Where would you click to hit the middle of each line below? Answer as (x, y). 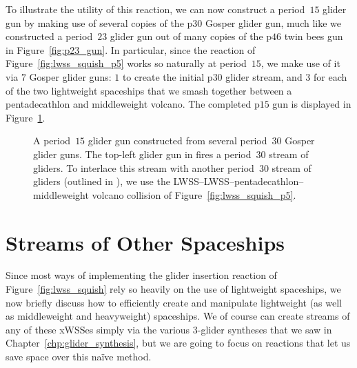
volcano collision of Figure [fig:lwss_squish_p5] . (194, 194)
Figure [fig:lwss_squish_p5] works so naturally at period (126, 63)
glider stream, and (264, 76)
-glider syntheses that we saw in (265, 329)
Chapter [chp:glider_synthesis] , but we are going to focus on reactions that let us (178, 343)
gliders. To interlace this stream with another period (144, 167)
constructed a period (49, 36)
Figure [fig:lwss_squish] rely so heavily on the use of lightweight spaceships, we (173, 289)
